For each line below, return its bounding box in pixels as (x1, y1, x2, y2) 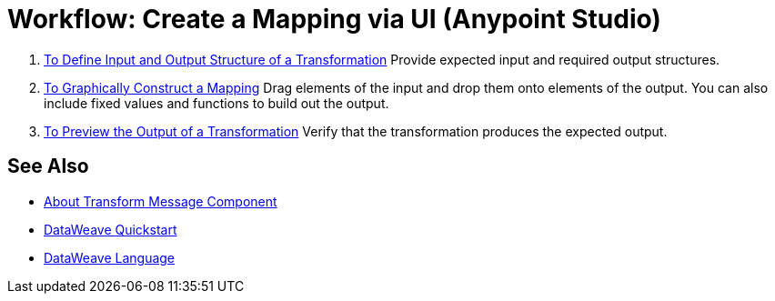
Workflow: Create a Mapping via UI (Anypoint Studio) (7, 4, 661, 35)
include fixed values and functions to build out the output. (44, 95, 389, 111)
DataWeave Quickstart (44, 221, 177, 237)
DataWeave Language (44, 249, 176, 266)
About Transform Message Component (44, 193, 277, 209)
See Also (7, 155, 89, 178)
